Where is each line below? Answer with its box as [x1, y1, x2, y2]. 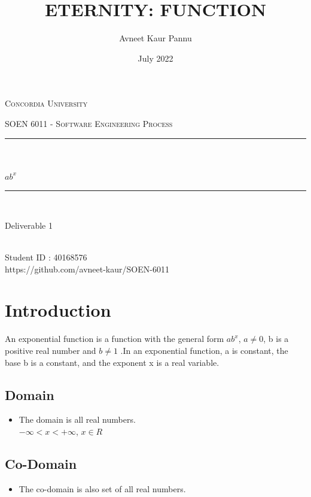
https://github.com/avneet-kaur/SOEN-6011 [5, 262, 169, 275]
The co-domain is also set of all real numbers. [19, 482, 186, 495]
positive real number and [5, 344, 96, 356]
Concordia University [5, 97, 88, 110]
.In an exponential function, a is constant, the [120, 344, 288, 356]
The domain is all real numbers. [19, 413, 136, 426]
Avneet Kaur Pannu [119, 32, 192, 44]
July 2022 [138, 51, 173, 64]
